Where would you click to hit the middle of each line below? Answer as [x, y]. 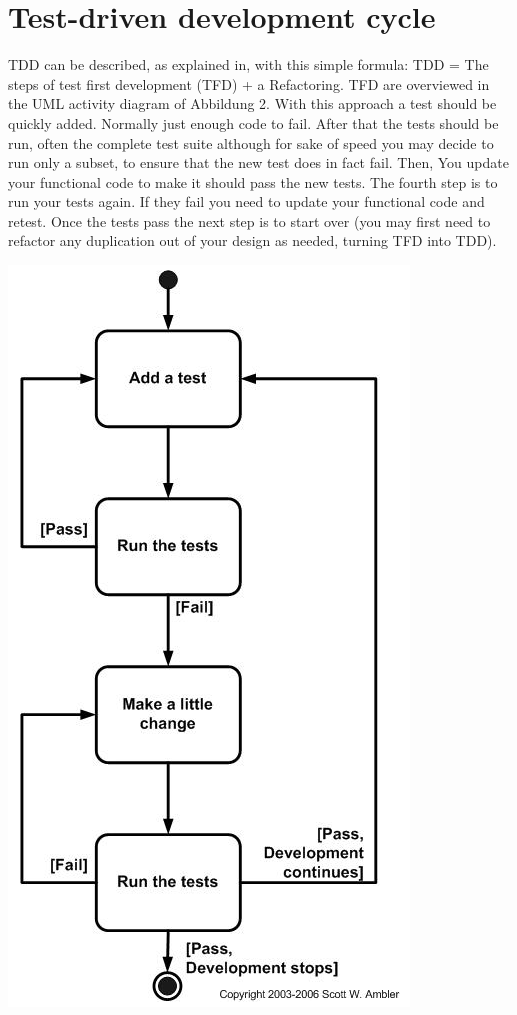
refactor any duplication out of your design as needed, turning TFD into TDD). [252, 240]
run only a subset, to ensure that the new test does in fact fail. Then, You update [258, 162]
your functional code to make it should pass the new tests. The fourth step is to [253, 181]
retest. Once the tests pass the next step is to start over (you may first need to [249, 220]
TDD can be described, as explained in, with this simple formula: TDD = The [248, 64]
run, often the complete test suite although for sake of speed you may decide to [251, 142]
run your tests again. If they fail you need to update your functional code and [246, 201]
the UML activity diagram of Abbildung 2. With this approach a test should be [252, 103]
